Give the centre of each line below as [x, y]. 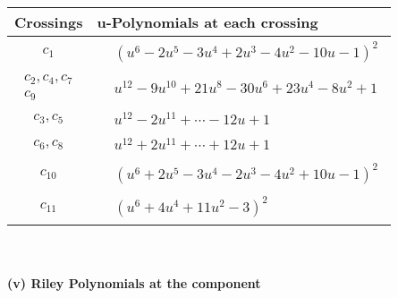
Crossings [49, 22]
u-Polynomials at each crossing [207, 22]
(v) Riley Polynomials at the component [134, 282]
